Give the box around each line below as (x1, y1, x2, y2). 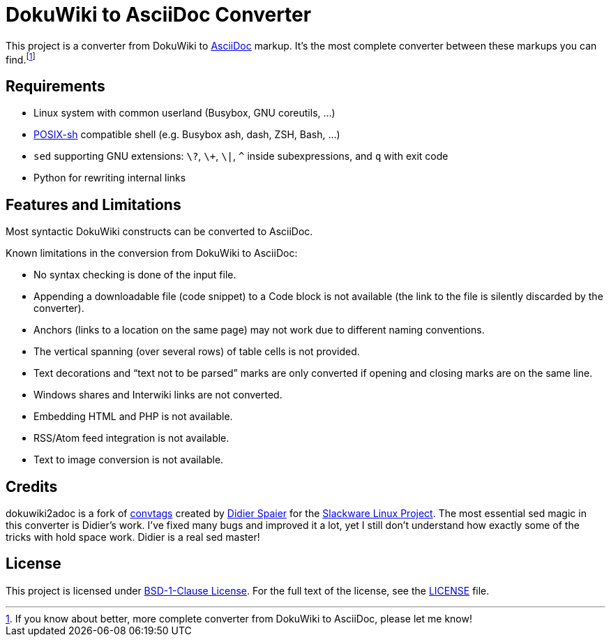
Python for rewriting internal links (33, 172, 186, 184)
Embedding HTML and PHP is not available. (33, 410, 233, 423)
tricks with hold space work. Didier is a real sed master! (6, 530, 260, 543)
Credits (6, 477, 58, 495)
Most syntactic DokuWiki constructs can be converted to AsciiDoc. (6, 225, 313, 238)
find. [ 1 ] (6, 51, 36, 66)
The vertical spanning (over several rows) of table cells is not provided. (33, 345, 360, 358)
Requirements (6, 77, 105, 95)
